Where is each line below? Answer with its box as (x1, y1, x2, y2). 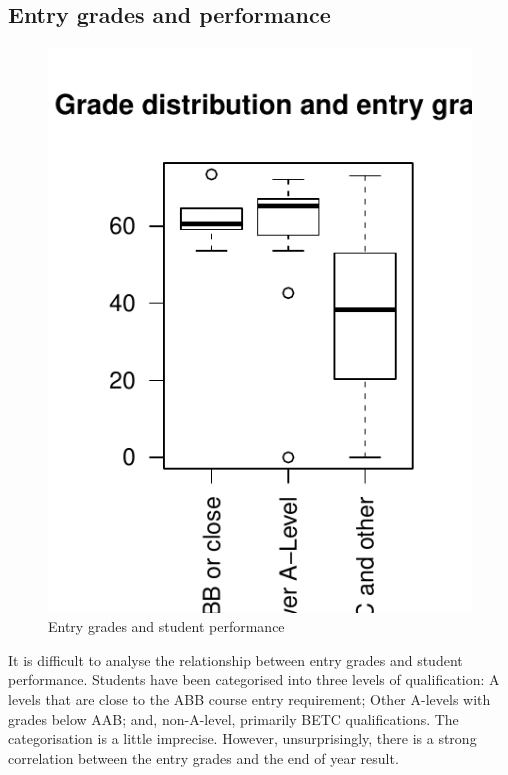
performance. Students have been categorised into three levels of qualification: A (8, 669, 500, 690)
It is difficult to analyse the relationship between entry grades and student (8, 649, 463, 670)
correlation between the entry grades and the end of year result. (8, 747, 399, 768)
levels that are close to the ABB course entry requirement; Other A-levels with (8, 688, 491, 709)
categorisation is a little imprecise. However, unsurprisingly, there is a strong (8, 728, 477, 749)
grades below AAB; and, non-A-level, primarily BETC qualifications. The (8, 708, 459, 729)
